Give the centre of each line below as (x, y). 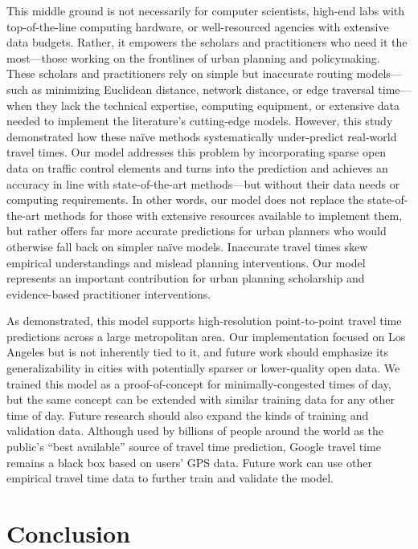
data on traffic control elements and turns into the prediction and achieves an (197, 167)
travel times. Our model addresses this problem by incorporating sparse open (197, 152)
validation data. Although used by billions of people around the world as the (195, 431)
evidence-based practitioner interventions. (109, 293)
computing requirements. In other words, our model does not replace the (185, 199)
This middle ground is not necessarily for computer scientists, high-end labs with (206, 10)
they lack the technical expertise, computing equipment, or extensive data (218, 105)
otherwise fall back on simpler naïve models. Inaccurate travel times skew (187, 246)
